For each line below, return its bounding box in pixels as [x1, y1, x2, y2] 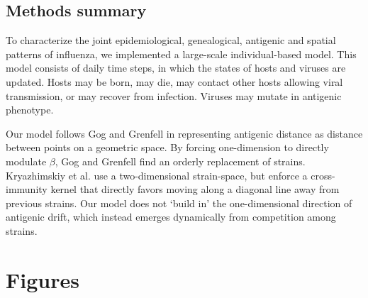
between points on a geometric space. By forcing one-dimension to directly [6, 140, 329, 155]
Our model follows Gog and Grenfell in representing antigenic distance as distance [6, 126, 363, 140]
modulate [6, 153, 47, 168]
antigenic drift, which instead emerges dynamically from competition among [6, 209, 336, 224]
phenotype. [6, 102, 54, 117]
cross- [311, 167, 335, 182]
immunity [6, 182, 48, 197]
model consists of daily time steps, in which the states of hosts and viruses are [6, 60, 346, 75]
